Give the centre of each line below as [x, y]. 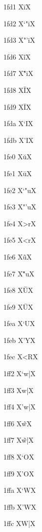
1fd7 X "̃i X [18, 73]
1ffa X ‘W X [20, 490]
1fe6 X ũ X [18, 256]
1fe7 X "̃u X [19, 273]
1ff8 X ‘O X [19, 457]
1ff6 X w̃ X [18, 423]
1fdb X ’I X [19, 140]
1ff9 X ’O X [19, 473]
